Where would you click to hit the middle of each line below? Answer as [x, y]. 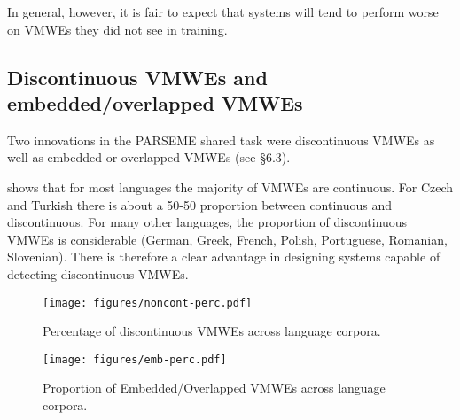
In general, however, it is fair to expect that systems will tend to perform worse [223, 12]
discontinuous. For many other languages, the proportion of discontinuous [207, 222]
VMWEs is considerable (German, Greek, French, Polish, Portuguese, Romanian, [227, 239]
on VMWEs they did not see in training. [117, 29]
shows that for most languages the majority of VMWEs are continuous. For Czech [230, 187]
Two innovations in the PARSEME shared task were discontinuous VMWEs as [221, 140]
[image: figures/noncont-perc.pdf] [148, 303]
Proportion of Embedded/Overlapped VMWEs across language [214, 388]
